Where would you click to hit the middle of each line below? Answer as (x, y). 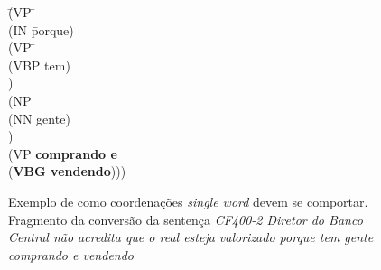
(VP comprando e (63, 153)
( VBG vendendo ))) (67, 171)
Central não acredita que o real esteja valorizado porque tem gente (191, 237)
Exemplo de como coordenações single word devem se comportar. (188, 201)
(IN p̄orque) (41, 29)
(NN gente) (39, 118)
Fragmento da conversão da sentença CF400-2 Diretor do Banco (186, 219)
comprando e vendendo (71, 254)
